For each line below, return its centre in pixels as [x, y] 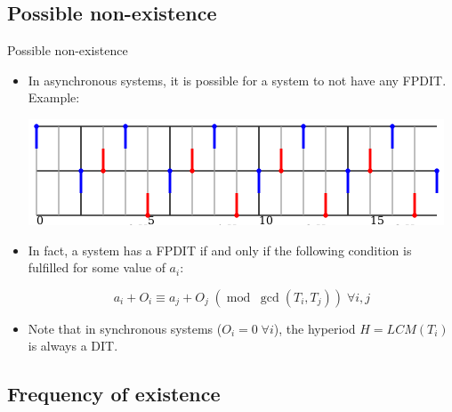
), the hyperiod [315, 328]
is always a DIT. [73, 346]
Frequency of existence [114, 394]
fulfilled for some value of [97, 267]
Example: [54, 97]
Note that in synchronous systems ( [125, 328]
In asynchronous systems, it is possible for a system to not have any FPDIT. [237, 80]
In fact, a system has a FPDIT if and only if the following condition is [220, 250]
